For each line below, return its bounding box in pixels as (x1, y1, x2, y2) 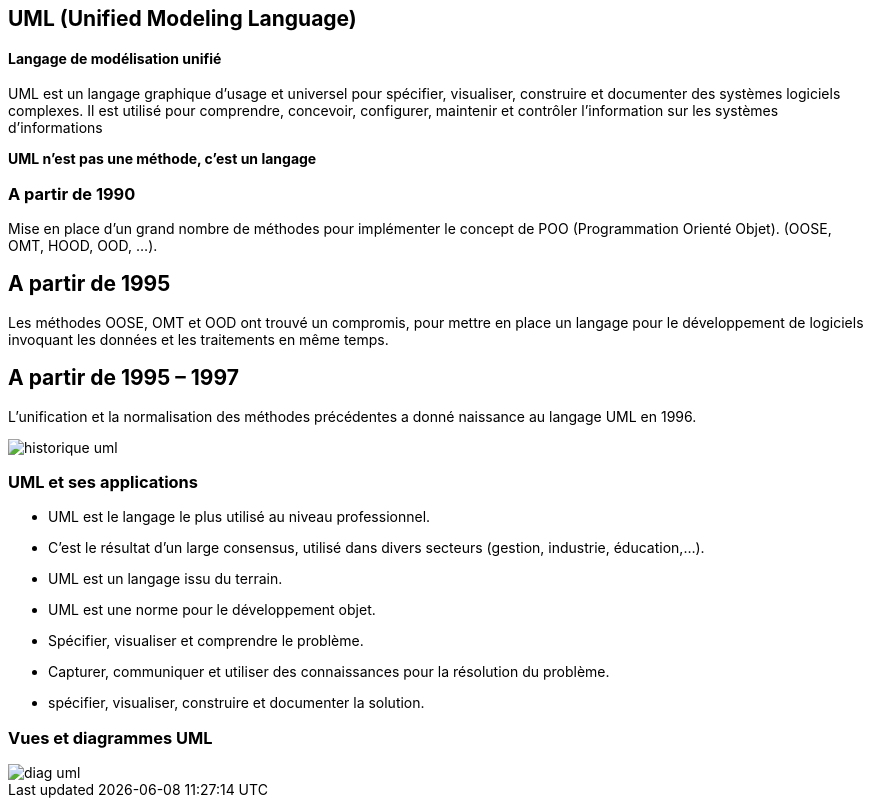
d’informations (8, 119, 103, 137)
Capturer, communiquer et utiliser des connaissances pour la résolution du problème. (48, 663, 610, 681)
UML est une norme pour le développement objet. (48, 601, 376, 619)
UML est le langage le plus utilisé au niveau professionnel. (48, 508, 431, 526)
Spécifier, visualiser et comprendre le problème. (48, 632, 364, 650)
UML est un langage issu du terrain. (48, 570, 283, 588)
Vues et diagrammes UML (8, 727, 213, 748)
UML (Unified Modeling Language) (8, 6, 357, 31)
